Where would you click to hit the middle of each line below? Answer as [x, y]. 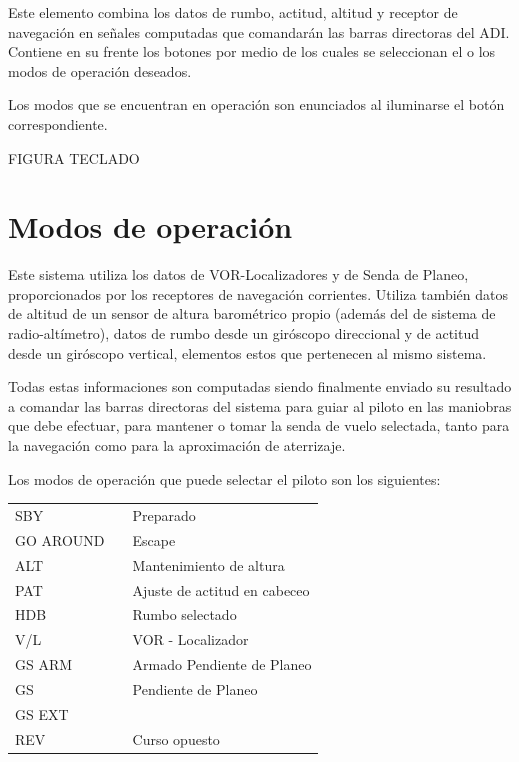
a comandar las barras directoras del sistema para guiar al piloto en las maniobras [260, 405]
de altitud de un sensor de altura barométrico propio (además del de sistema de [252, 313]
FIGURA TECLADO [74, 157]
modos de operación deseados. [100, 70]
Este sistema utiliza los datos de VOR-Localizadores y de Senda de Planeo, [238, 274]
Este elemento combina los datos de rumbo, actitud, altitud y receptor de [233, 12]
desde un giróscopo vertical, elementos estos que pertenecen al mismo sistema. [247, 352]
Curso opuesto [176, 738]
